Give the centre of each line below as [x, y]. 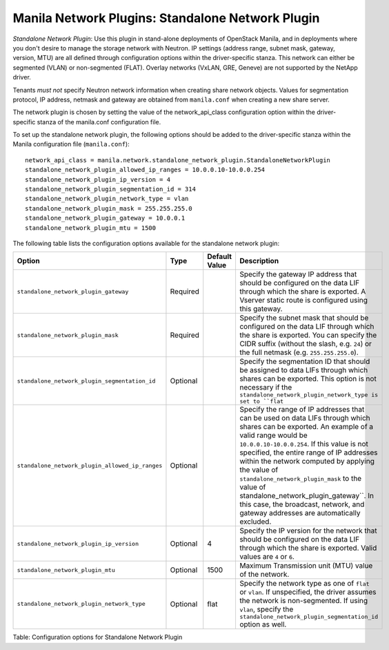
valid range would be [273, 435]
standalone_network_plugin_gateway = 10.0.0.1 [105, 218]
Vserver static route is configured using [303, 300]
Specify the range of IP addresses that [302, 410]
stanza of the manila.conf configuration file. [99, 122]
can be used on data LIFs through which [305, 418]
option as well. [263, 624]
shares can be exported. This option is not [308, 379]
